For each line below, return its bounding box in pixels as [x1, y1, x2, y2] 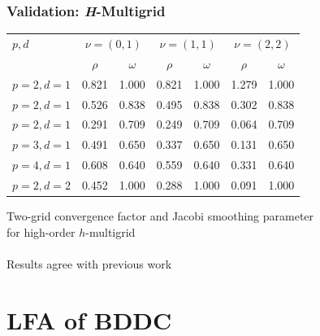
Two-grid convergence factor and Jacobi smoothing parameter [6, 207, 314, 224]
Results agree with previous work [6, 255, 172, 272]
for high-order [6, 223, 76, 240]
